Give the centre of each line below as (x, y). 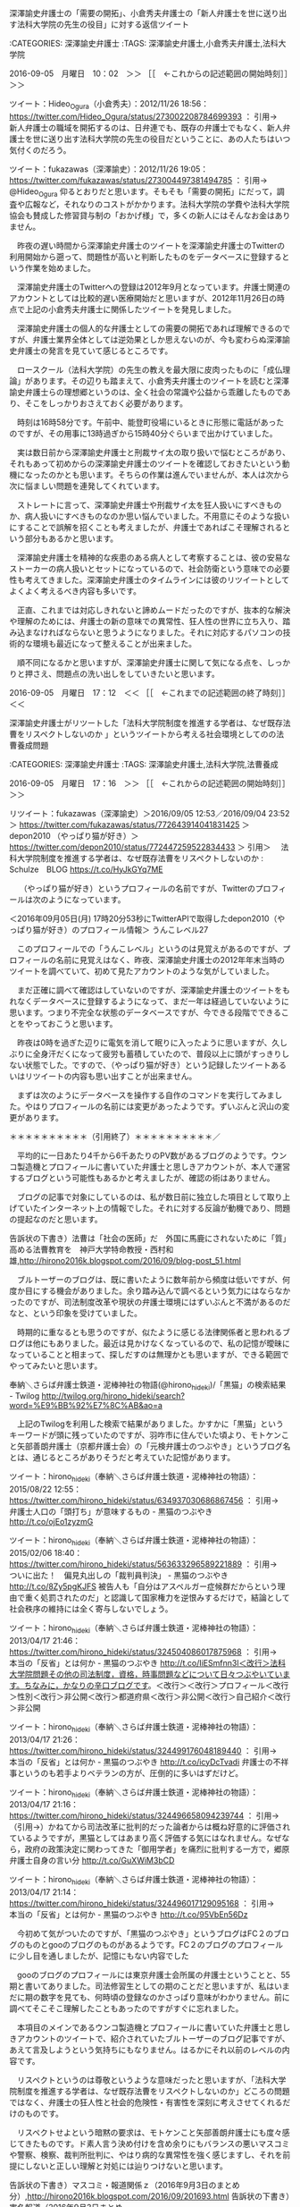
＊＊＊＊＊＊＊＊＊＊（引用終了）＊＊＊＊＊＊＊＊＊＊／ (115, 1136)
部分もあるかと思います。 (71, 538)
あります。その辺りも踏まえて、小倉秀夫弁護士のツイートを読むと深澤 (161, 381)
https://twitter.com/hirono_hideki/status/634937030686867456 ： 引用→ (144, 1501)
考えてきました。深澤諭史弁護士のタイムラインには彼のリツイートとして (157, 579)
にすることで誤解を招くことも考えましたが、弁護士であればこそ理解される (146, 527)
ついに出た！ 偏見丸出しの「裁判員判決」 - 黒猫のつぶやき (119, 1575)
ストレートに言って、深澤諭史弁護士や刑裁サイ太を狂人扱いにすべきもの (149, 504)
